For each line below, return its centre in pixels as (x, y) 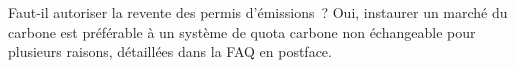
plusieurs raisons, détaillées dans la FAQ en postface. (170, 51)
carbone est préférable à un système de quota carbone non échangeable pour (242, 31)
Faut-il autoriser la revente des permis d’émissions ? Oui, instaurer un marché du (258, 12)
